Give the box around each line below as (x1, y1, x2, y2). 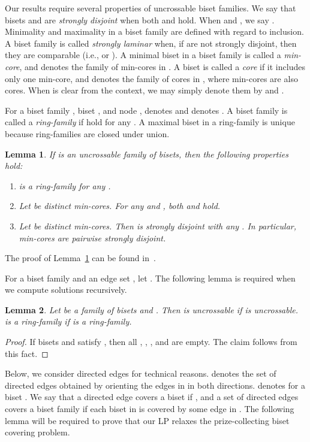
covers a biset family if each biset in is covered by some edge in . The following (5, 402, 294, 415)
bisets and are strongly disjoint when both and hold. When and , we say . (5, 13, 275, 26)
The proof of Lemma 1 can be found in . (5, 252, 156, 264)
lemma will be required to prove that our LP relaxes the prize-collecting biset (5, 414, 290, 426)
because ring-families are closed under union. (5, 127, 170, 140)
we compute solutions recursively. (5, 283, 127, 296)
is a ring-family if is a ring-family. (5, 315, 132, 328)
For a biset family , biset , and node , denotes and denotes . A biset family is (5, 104, 288, 116)
